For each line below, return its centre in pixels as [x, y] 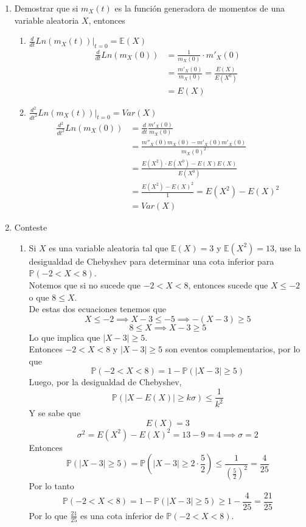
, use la [287, 247]
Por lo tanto [51, 486]
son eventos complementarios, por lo [233, 349]
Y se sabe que [55, 413]
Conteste [31, 227]
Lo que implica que [64, 337]
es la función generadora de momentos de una [200, 8]
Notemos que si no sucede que [85, 284]
